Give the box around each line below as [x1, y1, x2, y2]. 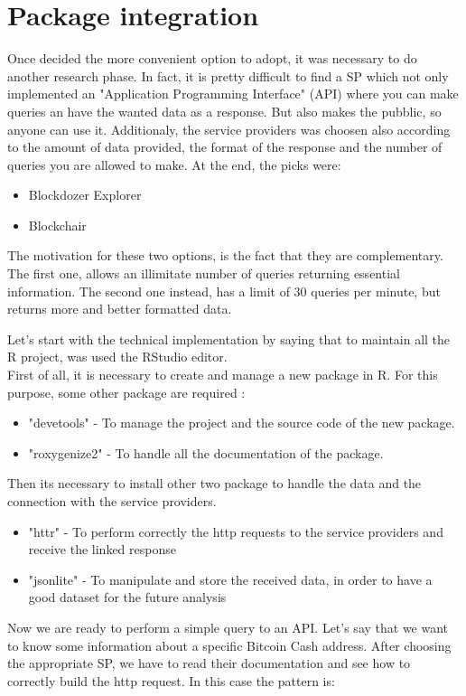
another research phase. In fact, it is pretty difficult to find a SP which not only [7, 66, 449, 85]
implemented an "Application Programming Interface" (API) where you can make [7, 84, 459, 103]
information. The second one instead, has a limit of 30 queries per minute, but [7, 281, 441, 300]
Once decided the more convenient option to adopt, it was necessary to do [7, 49, 417, 68]
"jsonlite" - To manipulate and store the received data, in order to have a [28, 569, 433, 588]
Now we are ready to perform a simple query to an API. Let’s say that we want [7, 617, 449, 636]
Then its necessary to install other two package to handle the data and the [7, 474, 422, 493]
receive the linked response [28, 540, 176, 559]
